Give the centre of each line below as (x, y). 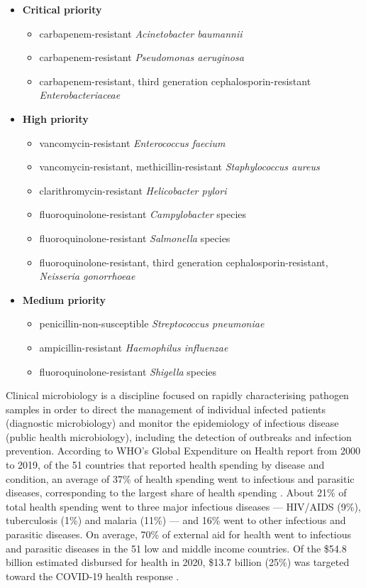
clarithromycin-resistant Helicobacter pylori (133, 190)
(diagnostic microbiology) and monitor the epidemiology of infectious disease (172, 423)
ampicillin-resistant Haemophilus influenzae (134, 347)
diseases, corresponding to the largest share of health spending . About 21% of (176, 492)
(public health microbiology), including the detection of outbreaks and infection (179, 436)
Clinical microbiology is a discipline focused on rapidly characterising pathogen (177, 395)
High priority (55, 118)
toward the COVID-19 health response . (93, 576)
